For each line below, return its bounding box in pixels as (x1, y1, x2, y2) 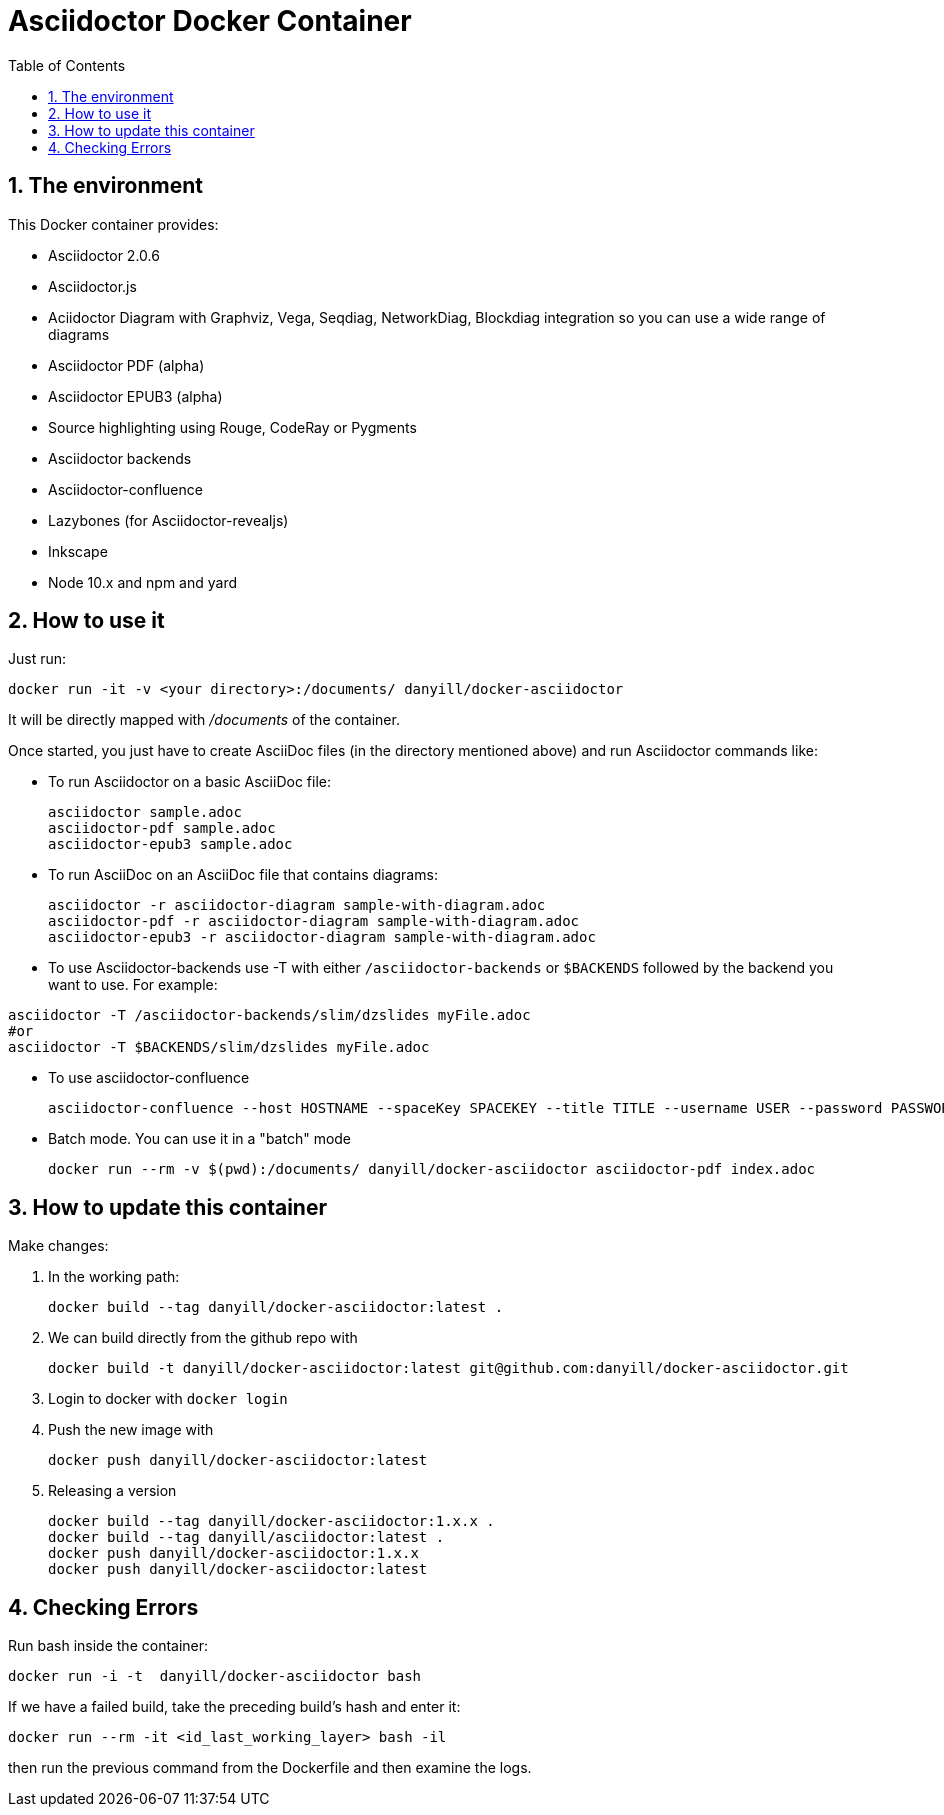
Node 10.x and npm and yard (48, 573, 237, 591)
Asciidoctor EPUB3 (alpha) (48, 387, 223, 405)
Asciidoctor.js (48, 277, 137, 295)
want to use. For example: (48, 976, 218, 994)
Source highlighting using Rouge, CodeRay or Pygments (48, 418, 417, 436)
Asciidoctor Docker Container (8, 4, 412, 38)
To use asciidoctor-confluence (48, 1069, 250, 1087)
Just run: (8, 650, 67, 668)
